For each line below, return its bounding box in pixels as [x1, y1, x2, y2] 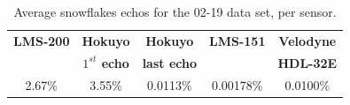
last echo [142, 53, 197, 71]
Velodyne [278, 31, 337, 49]
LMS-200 [13, 31, 70, 49]
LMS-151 [209, 31, 266, 49]
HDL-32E [277, 53, 338, 71]
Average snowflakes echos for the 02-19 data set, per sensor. [13, 3, 337, 20]
